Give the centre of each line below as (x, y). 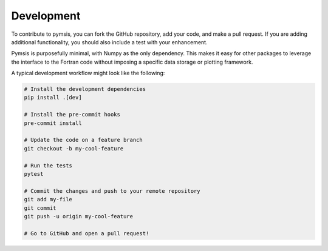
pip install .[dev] (53, 98)
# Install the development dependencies (85, 89)
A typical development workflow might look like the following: (88, 73)
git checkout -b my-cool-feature (74, 148)
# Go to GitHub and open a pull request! (87, 233)
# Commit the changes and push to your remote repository (112, 191)
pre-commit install (53, 123)
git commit (40, 208)
